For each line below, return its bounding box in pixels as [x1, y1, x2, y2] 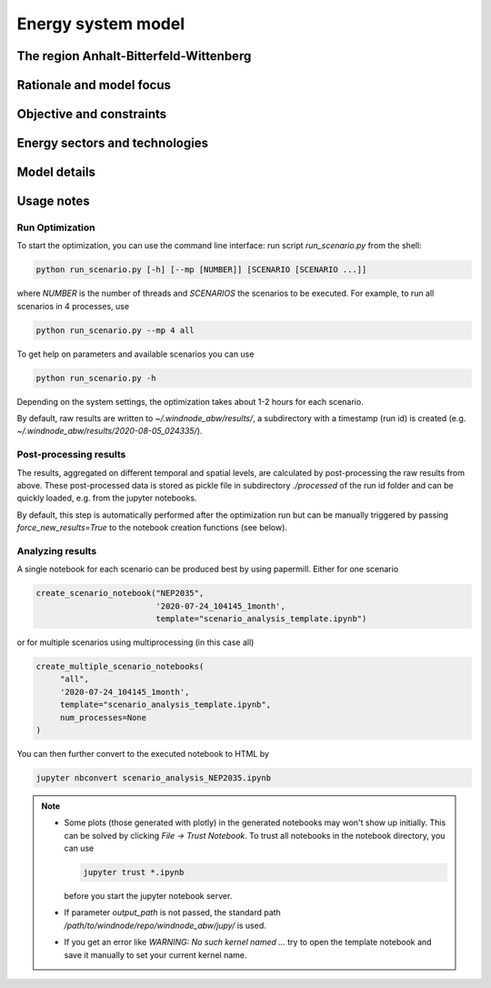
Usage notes [16, 194, 90, 209]
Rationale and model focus [16, 77, 172, 93]
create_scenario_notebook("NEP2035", [35, 588, 205, 599]
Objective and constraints [16, 106, 167, 122]
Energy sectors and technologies [16, 136, 209, 151]
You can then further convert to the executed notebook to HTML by [16, 748, 270, 759]
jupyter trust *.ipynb [83, 867, 185, 878]
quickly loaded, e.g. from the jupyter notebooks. [16, 492, 197, 504]
